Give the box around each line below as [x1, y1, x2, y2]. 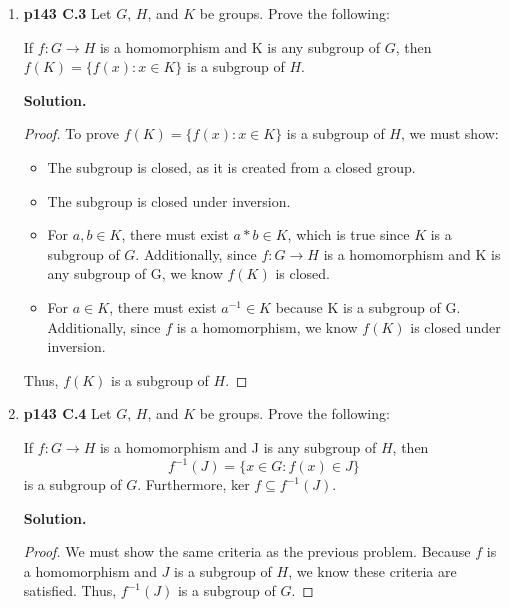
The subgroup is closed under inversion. [47, 190, 291, 211]
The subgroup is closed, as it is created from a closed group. [47, 156, 416, 177]
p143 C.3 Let [23, 3, 112, 23]
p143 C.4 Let [23, 403, 112, 424]
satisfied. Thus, [23, 580, 117, 601]
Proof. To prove [23, 123, 120, 144]
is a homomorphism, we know [176, 316, 358, 337]
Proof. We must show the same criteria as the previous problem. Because [23, 541, 471, 562]
